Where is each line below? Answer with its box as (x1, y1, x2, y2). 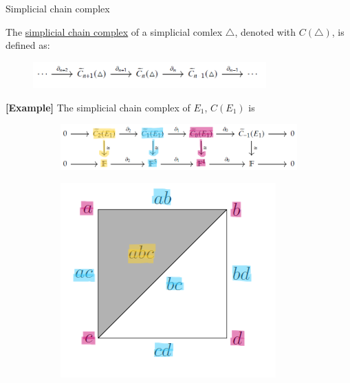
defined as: (6, 38, 50, 52)
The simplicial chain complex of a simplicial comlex (6, 24, 223, 39)
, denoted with (234, 24, 296, 39)
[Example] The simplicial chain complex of (6, 100, 190, 114)
